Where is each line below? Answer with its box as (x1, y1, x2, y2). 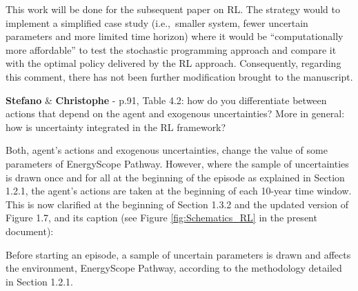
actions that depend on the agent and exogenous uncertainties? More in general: (6, 106, 345, 121)
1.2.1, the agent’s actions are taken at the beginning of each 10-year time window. (6, 183, 352, 198)
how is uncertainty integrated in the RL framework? (6, 119, 226, 134)
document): (6, 223, 54, 238)
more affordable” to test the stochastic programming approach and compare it (6, 42, 337, 57)
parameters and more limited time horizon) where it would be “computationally (6, 29, 344, 43)
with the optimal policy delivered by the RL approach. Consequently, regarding (6, 56, 341, 70)
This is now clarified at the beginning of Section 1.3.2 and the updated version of (6, 197, 348, 211)
